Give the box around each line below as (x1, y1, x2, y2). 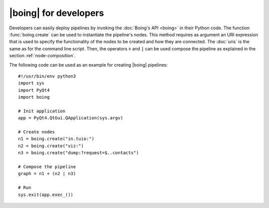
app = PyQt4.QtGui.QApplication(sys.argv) (18, 115, 124, 121)
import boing (18, 95, 50, 100)
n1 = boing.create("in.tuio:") (18, 136, 95, 142)
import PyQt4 (18, 87, 50, 93)
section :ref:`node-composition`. (9, 53, 76, 59)
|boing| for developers (9, 7, 104, 18)
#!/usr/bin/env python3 (18, 73, 76, 79)
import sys (18, 80, 45, 86)
